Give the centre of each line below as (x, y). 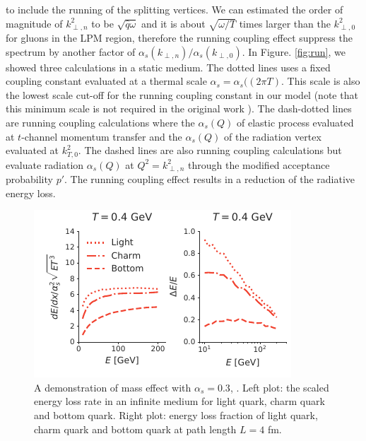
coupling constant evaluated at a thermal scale (106, 81)
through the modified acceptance (259, 164)
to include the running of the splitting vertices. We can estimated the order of (175, 9)
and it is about (173, 23)
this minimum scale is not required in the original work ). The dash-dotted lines (179, 108)
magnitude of (34, 23)
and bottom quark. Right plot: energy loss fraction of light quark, (176, 415)
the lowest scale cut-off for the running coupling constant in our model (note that (182, 94)
